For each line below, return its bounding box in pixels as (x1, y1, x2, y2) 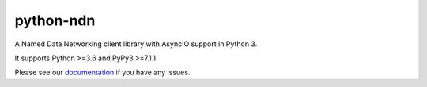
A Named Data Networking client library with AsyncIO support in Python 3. (14, 39, 258, 49)
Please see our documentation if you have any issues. (14, 67, 191, 78)
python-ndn (14, 12, 96, 29)
